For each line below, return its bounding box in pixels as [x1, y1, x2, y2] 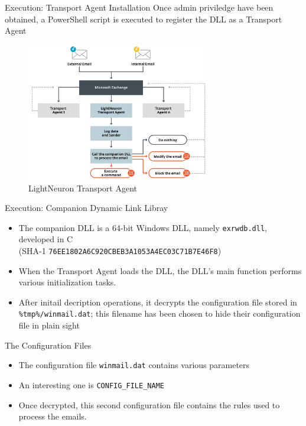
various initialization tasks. [18, 276, 116, 288]
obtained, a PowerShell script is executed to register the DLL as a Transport [5, 12, 282, 25]
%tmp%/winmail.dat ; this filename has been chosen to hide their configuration [18, 307, 301, 320]
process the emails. [18, 410, 87, 422]
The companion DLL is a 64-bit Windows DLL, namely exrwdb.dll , [18, 221, 267, 233]
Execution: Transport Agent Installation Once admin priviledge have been [5, 1, 274, 13]
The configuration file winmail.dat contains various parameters [18, 359, 250, 371]
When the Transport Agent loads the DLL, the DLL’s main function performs [18, 264, 302, 277]
